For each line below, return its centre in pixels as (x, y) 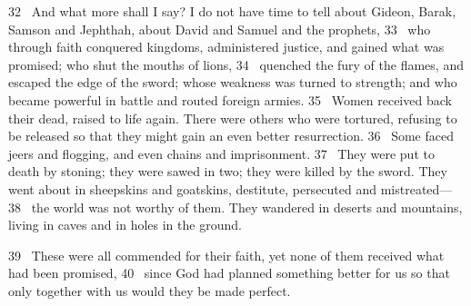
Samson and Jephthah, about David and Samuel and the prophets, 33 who (220, 29)
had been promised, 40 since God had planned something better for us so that (229, 273)
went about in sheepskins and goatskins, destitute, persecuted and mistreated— (230, 188)
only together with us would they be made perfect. (150, 290)
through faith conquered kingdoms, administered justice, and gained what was (226, 47)
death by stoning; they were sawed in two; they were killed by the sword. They (228, 171)
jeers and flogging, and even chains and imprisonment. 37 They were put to (221, 153)
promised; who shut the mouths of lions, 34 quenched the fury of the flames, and (236, 64)
